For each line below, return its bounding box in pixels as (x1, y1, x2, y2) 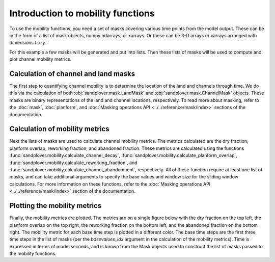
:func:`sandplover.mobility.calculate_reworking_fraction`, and (9, 160, 137, 166)
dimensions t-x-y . (9, 40, 47, 46)
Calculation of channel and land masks (9, 69, 135, 78)
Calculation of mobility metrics (9, 125, 109, 134)
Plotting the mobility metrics (9, 201, 102, 210)
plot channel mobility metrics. (9, 56, 72, 62)
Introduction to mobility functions (9, 8, 155, 19)
